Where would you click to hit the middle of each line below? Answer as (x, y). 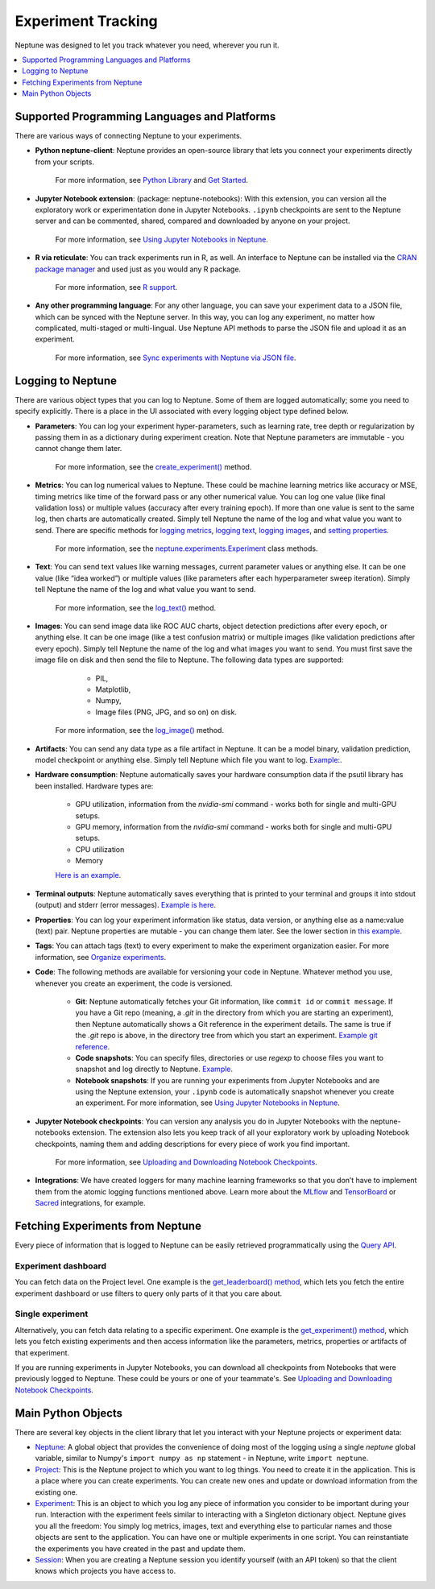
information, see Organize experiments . (101, 957)
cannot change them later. (79, 449)
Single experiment (52, 1314)
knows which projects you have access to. (106, 1571)
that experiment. (42, 1352)
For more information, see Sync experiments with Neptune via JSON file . (176, 358)
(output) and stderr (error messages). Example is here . (126, 905)
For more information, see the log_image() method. (140, 730)
